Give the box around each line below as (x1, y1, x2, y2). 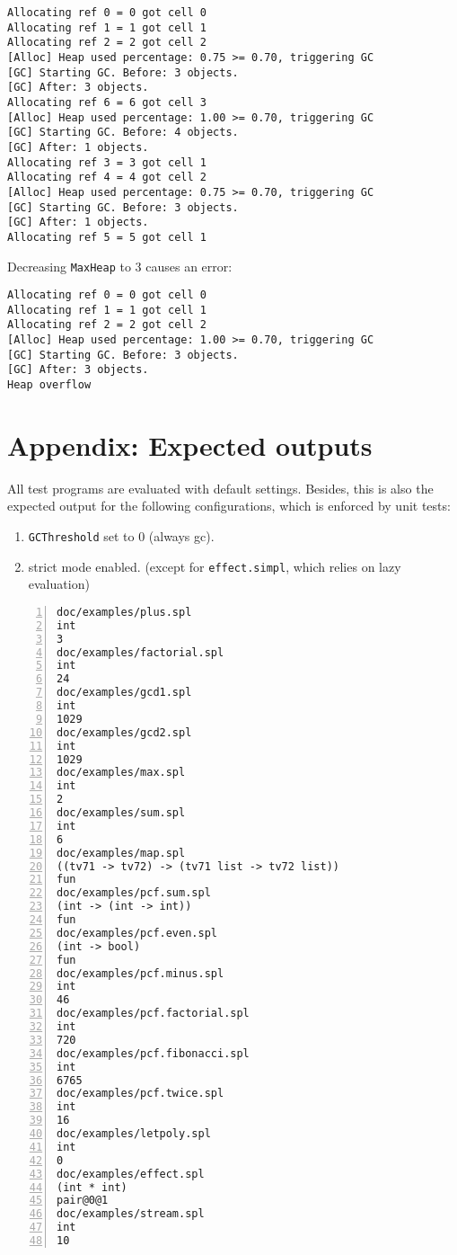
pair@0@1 (57, 1194, 109, 1207)
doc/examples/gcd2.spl (57, 725, 192, 739)
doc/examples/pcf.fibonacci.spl (57, 1046, 250, 1060)
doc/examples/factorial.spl (57, 645, 224, 659)
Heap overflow (7, 378, 92, 392)
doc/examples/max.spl (57, 766, 186, 779)
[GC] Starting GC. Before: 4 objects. (7, 126, 239, 139)
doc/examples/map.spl (57, 846, 186, 859)
